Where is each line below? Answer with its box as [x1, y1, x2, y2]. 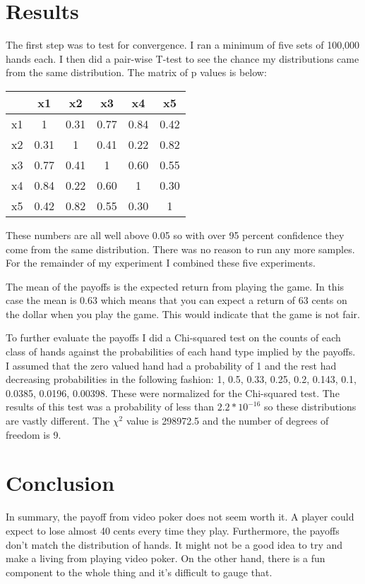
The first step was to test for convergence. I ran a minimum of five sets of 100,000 [6, 37, 360, 52]
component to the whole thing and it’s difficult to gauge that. [6, 564, 273, 579]
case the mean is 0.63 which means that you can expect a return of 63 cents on [6, 293, 347, 308]
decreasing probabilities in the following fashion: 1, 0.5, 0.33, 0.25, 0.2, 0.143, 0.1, [6, 372, 357, 387]
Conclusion [6, 468, 115, 497]
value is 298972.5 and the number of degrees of [126, 413, 329, 428]
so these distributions [264, 399, 357, 414]
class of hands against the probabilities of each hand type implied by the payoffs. [6, 344, 356, 359]
